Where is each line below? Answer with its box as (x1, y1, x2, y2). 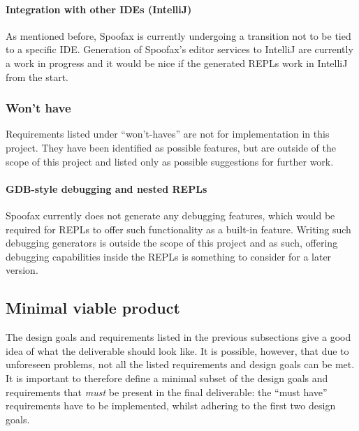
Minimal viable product (6, 297, 180, 319)
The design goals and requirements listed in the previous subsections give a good (6, 330, 351, 344)
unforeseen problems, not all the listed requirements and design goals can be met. (6, 357, 355, 372)
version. (6, 263, 38, 277)
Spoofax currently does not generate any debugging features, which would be (6, 207, 335, 222)
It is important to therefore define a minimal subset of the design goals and (6, 370, 328, 385)
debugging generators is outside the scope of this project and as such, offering (6, 235, 338, 250)
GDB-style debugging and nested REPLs (6, 181, 207, 196)
